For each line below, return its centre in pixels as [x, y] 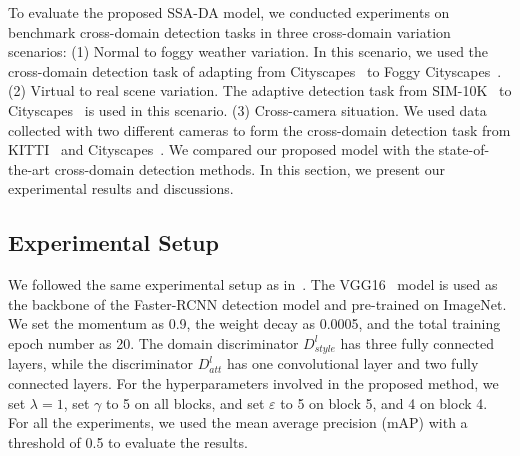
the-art [29, 168]
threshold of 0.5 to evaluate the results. [128, 441]
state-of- [464, 149]
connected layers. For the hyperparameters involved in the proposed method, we [253, 382]
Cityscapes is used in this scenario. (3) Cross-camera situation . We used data [247, 109]
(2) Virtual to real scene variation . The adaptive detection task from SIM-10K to [260, 90]
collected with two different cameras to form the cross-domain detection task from [259, 129]
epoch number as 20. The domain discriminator [153, 342]
